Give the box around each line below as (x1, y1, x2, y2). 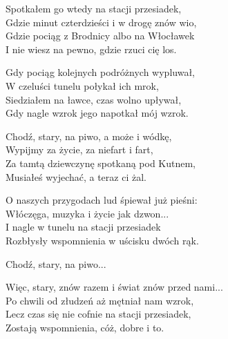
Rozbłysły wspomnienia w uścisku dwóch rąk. (6, 233, 199, 247)
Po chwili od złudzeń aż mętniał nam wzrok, (6, 293, 194, 307)
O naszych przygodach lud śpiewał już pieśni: (6, 193, 198, 207)
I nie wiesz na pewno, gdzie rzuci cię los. (6, 41, 177, 56)
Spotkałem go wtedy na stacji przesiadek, (6, 1, 182, 15)
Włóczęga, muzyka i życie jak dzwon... (6, 206, 169, 220)
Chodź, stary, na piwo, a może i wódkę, (6, 128, 172, 143)
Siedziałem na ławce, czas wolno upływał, (6, 92, 182, 106)
